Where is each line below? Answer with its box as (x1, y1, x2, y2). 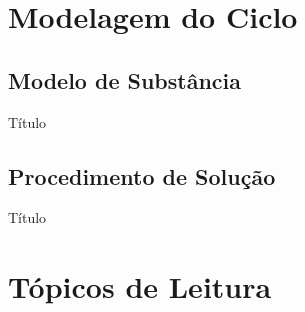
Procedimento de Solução (8, 160, 276, 191)
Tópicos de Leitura (8, 266, 272, 307)
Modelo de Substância (8, 64, 242, 95)
